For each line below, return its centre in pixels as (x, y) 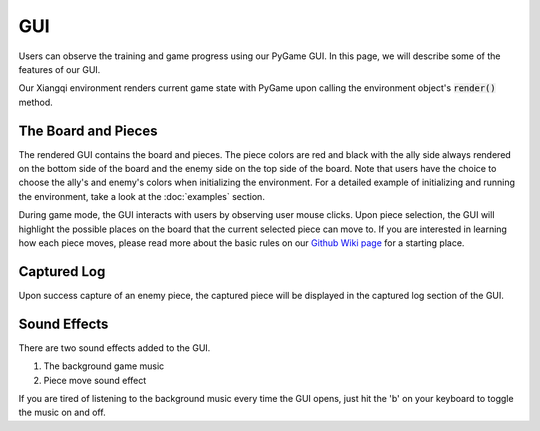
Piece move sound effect (95, 380)
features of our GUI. (59, 69)
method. (36, 102)
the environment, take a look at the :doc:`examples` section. (141, 196)
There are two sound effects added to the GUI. (114, 347)
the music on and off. (62, 412)
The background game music (104, 366)
